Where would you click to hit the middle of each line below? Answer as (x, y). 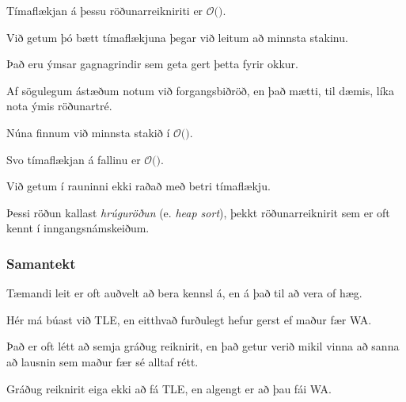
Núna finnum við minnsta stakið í (88, 132)
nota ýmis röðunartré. (59, 106)
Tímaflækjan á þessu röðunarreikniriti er (105, 10)
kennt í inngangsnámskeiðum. (78, 228)
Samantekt (41, 263)
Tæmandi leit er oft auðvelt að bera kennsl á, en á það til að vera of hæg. (184, 293)
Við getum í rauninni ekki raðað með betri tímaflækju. (138, 186)
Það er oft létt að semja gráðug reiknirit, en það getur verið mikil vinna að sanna (203, 346)
